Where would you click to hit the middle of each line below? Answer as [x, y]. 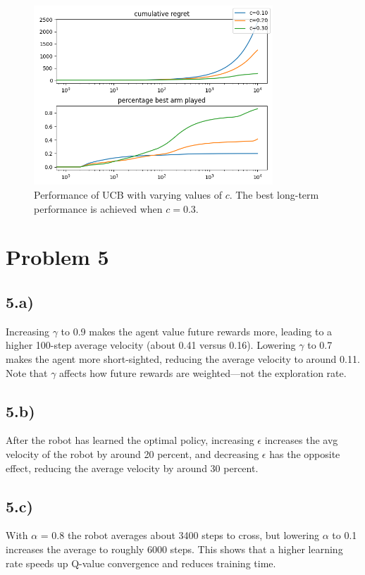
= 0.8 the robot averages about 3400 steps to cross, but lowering [180, 535]
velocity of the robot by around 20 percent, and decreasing [132, 453]
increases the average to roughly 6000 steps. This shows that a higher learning [174, 549]
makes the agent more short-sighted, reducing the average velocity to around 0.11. [183, 358]
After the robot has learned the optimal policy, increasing [130, 440]
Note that [27, 372]
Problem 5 [57, 257]
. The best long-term [274, 194]
